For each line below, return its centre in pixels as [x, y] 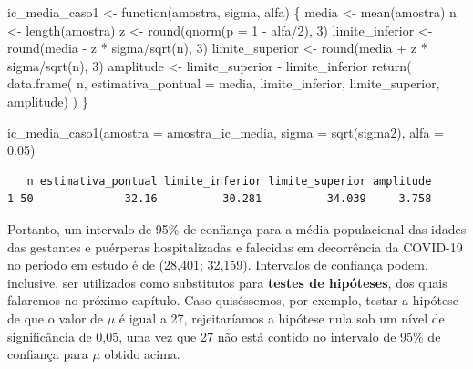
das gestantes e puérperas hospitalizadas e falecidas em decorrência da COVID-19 [235, 246]
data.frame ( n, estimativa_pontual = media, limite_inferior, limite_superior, [224, 83]
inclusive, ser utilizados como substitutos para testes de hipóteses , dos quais [227, 282]
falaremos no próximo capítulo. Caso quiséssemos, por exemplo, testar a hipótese [233, 300]
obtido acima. [142, 354]
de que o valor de [56, 318]
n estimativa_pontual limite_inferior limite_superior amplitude [229, 181]
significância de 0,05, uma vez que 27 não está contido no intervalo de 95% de [224, 336]
